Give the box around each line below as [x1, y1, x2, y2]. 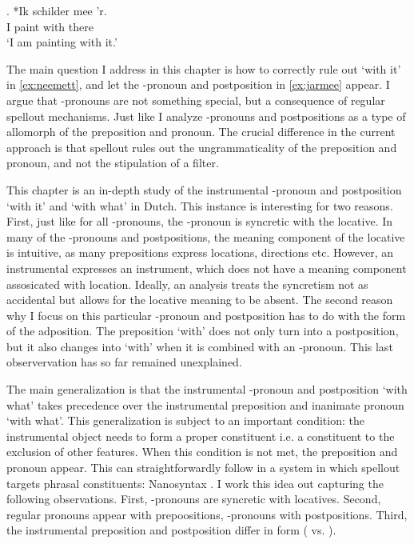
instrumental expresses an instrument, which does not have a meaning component [6, 259, 407, 276]
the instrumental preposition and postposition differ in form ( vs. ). [6, 522, 336, 538]
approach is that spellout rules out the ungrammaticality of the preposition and [6, 138, 397, 155]
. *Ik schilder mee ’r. [6, 2, 107, 18]
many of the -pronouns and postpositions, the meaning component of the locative [6, 228, 405, 245]
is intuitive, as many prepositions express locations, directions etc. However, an [6, 244, 394, 261]
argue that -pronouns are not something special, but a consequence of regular [6, 91, 385, 108]
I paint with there [6, 18, 94, 34]
